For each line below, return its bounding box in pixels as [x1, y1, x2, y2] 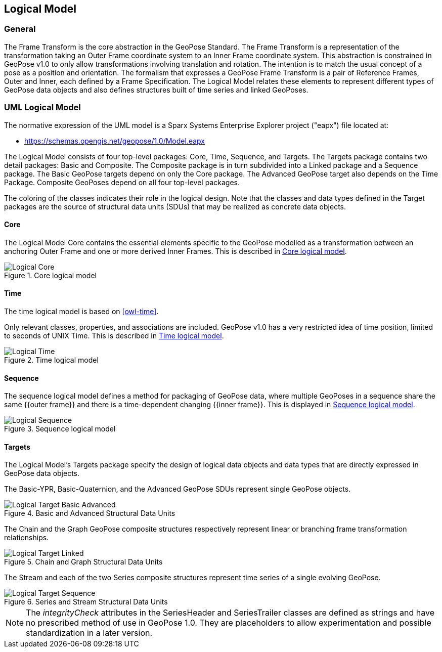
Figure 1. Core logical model [4, 271, 97, 280]
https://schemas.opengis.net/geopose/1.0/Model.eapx [24, 136, 205, 145]
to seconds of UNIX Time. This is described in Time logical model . [4, 331, 224, 340]
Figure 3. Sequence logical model [4, 424, 116, 433]
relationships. [4, 533, 49, 542]
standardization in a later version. [26, 628, 153, 638]
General [4, 24, 36, 34]
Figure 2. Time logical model [4, 355, 99, 364]
